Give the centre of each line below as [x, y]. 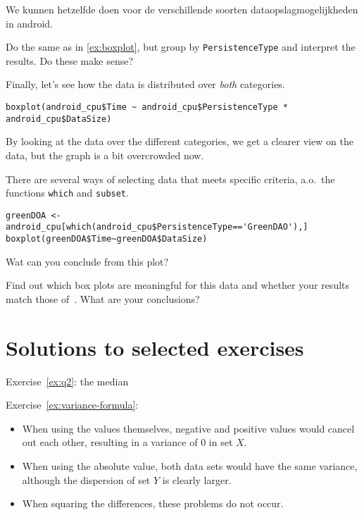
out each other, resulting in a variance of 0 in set [127, 442]
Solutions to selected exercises [155, 347]
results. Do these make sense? [70, 60]
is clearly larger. [197, 479]
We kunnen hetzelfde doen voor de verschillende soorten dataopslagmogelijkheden [182, 9]
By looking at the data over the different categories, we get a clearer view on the [180, 141]
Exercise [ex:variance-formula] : [72, 405]
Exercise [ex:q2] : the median [67, 381]
